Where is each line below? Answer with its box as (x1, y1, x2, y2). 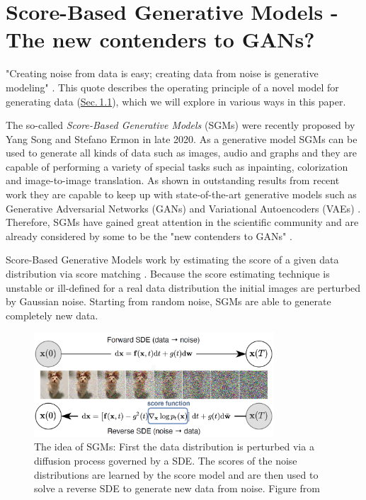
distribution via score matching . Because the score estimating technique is (6, 266, 330, 281)
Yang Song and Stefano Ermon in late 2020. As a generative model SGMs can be (6, 131, 358, 146)
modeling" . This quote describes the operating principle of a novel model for (6, 79, 339, 94)
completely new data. (6, 307, 98, 322)
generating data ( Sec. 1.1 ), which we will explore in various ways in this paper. (6, 93, 346, 108)
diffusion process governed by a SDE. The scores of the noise (34, 453, 297, 467)
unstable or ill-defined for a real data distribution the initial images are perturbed (6, 280, 361, 295)
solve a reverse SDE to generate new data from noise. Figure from (34, 481, 320, 496)
